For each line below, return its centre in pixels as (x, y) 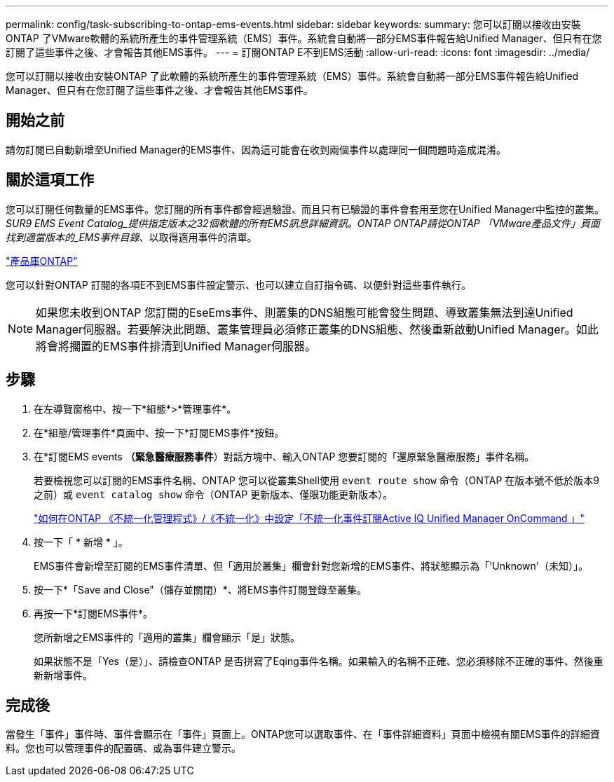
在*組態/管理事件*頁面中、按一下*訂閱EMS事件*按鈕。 (159, 432)
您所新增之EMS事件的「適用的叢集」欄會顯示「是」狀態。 (167, 637)
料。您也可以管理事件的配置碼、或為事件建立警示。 (123, 748)
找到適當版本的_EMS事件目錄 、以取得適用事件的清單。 (131, 237)
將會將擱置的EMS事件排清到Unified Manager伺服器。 (176, 346)
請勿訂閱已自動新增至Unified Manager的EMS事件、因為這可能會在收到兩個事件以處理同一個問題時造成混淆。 (256, 149)
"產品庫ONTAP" (42, 261)
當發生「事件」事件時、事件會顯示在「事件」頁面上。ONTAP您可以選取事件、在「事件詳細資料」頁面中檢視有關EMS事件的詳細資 (303, 734)
